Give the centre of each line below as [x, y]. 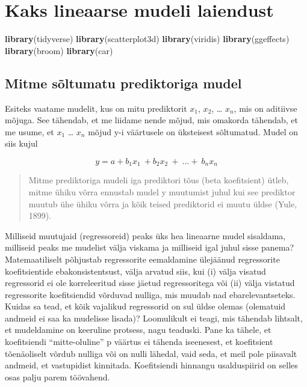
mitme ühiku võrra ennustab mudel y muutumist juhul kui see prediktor [162, 191]
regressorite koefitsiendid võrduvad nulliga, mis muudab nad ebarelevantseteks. [150, 294]
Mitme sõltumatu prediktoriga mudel [123, 83]
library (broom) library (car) [59, 50]
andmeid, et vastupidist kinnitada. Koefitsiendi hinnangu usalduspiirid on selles [151, 365]
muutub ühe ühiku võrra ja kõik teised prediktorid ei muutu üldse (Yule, [163, 203]
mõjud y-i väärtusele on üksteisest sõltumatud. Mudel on [193, 131]
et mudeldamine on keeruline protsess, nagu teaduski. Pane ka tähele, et [138, 330]
